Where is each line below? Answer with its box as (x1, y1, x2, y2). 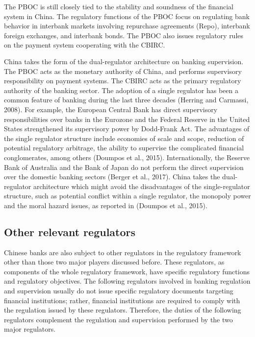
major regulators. (4, 324, 56, 334)
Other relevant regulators (4, 224, 136, 239)
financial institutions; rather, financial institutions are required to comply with (4, 295, 240, 305)
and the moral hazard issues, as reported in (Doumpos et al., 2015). (4, 200, 207, 210)
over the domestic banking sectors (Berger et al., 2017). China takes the (4, 171, 220, 182)
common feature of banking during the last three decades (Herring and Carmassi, (4, 95, 249, 105)
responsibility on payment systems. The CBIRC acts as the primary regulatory (4, 75, 241, 86)
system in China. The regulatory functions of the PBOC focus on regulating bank (4, 11, 250, 21)
